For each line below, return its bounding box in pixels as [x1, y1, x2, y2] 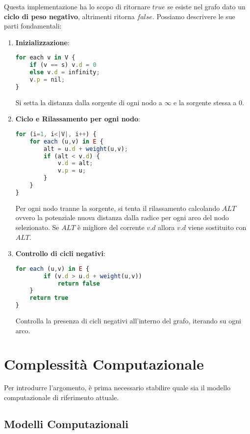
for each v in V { [15, 54, 75, 61]
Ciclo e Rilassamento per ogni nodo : [15, 114, 140, 124]
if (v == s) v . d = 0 [29, 61, 97, 69]
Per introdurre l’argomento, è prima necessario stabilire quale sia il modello [4, 382, 231, 393]
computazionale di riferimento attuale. [4, 392, 119, 402]
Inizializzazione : [15, 37, 70, 47]
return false [57, 280, 100, 287]
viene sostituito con [188, 222, 247, 232]
